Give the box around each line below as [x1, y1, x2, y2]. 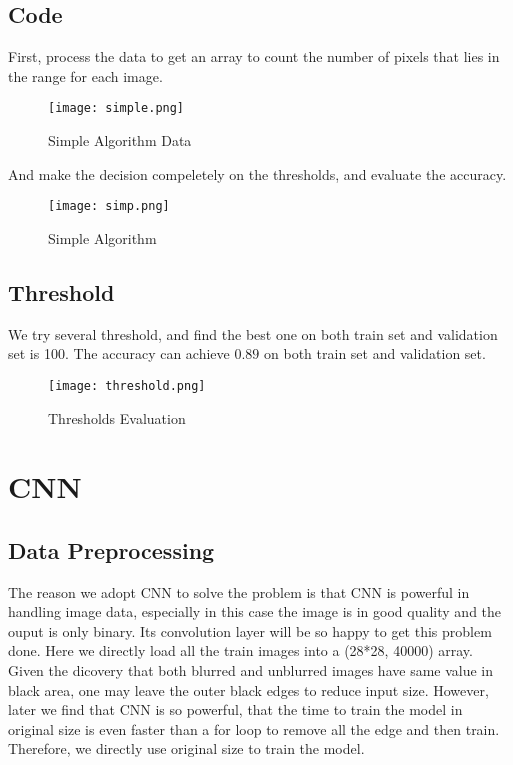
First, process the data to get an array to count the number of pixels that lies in [8, 46, 500, 67]
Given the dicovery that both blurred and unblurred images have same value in [8, 660, 494, 681]
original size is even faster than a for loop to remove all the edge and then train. [8, 718, 500, 739]
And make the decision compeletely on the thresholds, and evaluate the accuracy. [8, 163, 507, 184]
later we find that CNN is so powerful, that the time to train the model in [8, 699, 463, 720]
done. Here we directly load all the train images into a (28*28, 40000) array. [8, 640, 473, 661]
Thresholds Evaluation [48, 407, 186, 428]
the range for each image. [8, 65, 163, 86]
